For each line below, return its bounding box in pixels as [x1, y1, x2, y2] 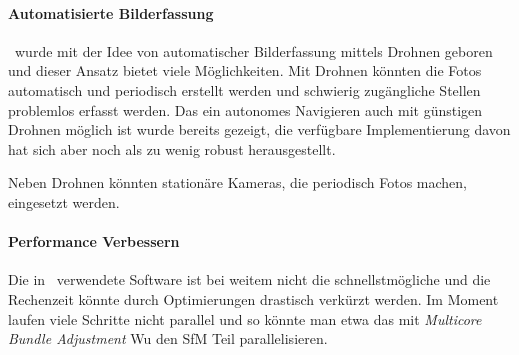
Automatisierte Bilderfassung [8, 2, 214, 23]
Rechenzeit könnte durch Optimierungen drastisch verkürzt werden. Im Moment [8, 288, 499, 309]
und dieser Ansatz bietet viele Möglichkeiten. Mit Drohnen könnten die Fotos [8, 60, 482, 81]
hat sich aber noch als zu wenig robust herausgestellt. [8, 138, 336, 159]
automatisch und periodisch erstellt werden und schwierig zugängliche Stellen [8, 79, 481, 100]
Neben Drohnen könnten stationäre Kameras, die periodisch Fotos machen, [8, 172, 467, 193]
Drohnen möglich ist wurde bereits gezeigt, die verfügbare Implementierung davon [8, 119, 511, 140]
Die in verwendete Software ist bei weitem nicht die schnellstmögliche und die [8, 269, 491, 290]
